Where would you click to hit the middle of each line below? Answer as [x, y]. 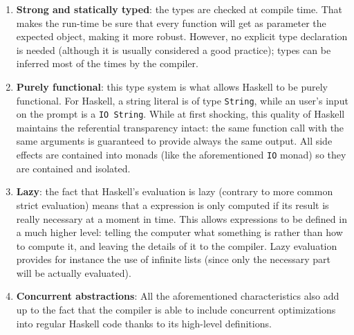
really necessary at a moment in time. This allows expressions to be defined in [181, 218]
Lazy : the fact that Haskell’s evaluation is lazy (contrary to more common [175, 191]
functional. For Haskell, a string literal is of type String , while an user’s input [182, 100]
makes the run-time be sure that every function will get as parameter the [171, 22]
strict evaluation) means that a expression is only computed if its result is [173, 205]
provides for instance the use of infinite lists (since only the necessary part [173, 259]
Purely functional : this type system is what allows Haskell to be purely [172, 86]
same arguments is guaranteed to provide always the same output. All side [174, 141]
